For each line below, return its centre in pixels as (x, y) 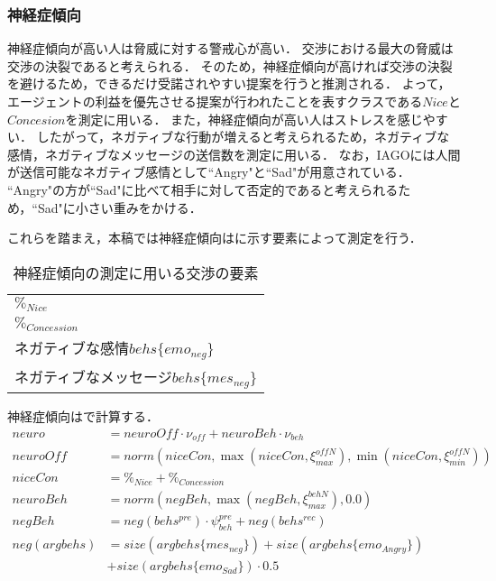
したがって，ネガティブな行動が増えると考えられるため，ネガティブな (243, 137)
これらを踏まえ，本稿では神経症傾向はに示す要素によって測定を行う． (215, 238)
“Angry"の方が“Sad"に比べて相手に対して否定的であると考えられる (203, 189)
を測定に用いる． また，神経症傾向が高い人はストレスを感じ (244, 119)
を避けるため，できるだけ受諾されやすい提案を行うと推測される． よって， (229, 83)
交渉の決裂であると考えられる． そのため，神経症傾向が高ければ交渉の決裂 (230, 65)
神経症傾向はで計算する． (83, 416)
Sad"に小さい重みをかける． (119, 207)
